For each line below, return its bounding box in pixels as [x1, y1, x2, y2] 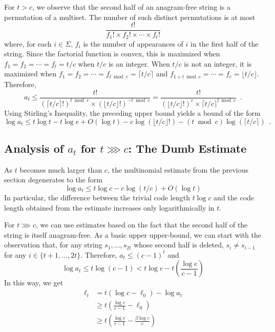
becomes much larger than [19, 164, 102, 175]
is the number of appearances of [83, 38, 183, 49]
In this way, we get [4, 277, 64, 288]
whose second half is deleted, [134, 239, 224, 250]
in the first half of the [191, 38, 259, 49]
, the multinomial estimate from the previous [107, 164, 249, 175]
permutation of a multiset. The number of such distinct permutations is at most [4, 11, 256, 22]
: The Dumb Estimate [128, 140, 247, 156]
